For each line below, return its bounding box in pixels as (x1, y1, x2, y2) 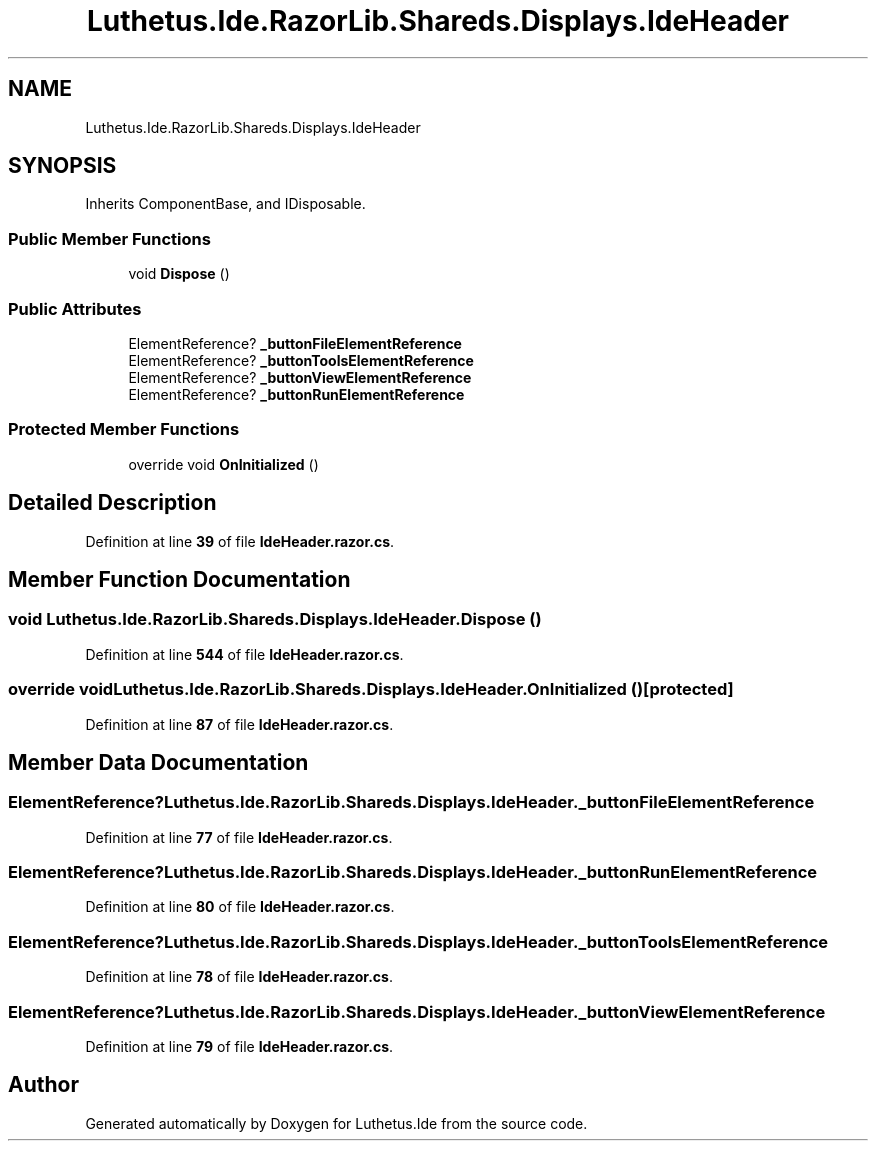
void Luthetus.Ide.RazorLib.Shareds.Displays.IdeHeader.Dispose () (8, 609, 542, 630)
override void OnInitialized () (128, 455, 319, 473)
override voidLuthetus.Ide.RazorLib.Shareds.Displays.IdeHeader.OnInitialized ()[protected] (8, 679, 734, 700)
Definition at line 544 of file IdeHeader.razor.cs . (85, 645, 404, 663)
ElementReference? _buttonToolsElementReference (128, 351, 474, 369)
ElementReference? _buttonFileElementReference (128, 334, 462, 352)
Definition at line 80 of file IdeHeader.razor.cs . (85, 898, 395, 916)
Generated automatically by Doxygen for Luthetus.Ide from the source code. (85, 1114, 588, 1132)
